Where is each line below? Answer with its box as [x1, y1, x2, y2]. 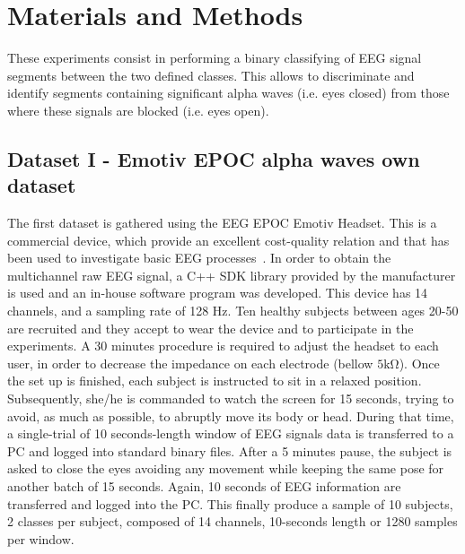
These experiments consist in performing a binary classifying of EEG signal [7, 48, 422, 67]
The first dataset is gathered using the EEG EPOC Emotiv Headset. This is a [7, 213, 437, 232]
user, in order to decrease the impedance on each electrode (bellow [7, 353, 373, 372]
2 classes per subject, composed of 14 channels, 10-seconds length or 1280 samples [7, 512, 458, 531]
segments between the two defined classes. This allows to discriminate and [7, 65, 415, 84]
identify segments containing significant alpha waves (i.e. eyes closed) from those [7, 83, 450, 102]
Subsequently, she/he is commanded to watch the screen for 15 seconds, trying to [7, 389, 454, 408]
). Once [399, 353, 440, 372]
